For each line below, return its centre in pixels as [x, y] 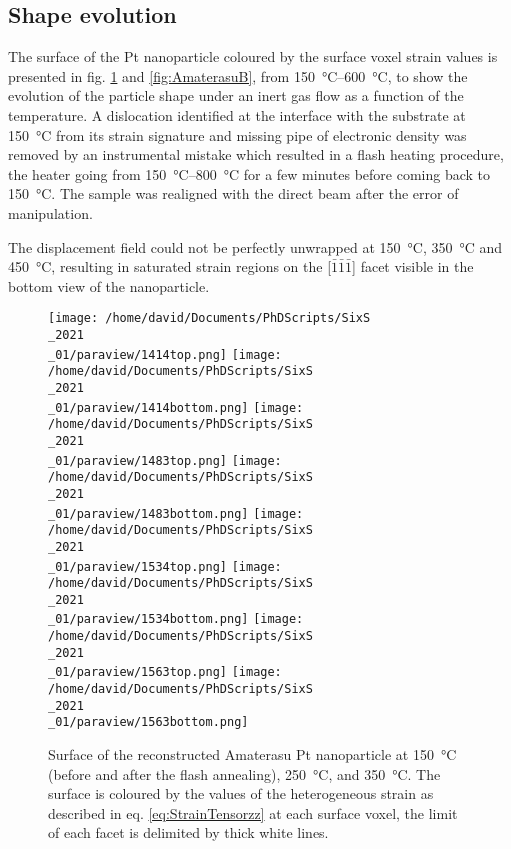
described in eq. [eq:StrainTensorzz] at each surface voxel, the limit [253, 812]
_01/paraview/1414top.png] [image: [165, 354]
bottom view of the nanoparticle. [109, 285]
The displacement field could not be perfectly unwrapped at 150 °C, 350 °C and [255, 246]
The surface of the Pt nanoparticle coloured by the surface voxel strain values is [253, 56]
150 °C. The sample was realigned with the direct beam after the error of [233, 193]
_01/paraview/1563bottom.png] [148, 722]
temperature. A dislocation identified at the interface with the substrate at [237, 114]
